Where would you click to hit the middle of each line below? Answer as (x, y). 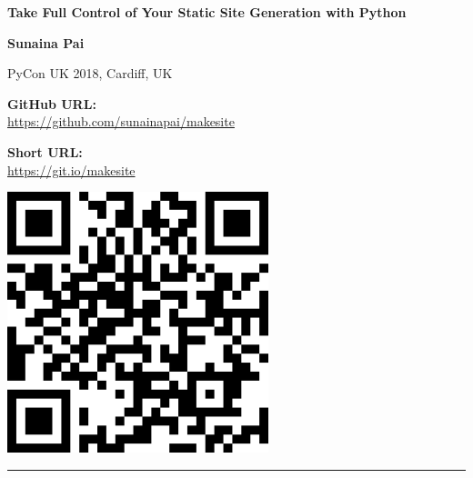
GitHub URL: (52, 103)
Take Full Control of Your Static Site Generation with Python (207, 12)
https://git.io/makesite (71, 169)
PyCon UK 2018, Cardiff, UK (90, 73)
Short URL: (45, 151)
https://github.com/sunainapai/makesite (121, 121)
